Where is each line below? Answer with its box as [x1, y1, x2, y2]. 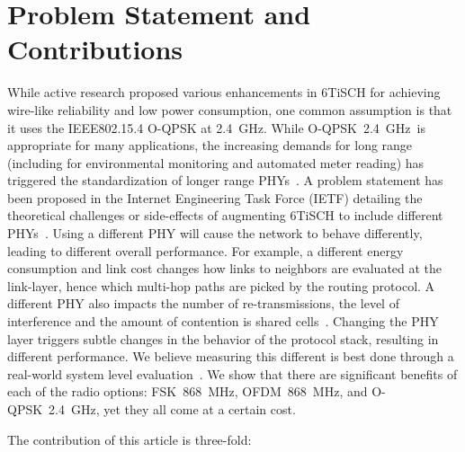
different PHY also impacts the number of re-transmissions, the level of [7, 294, 399, 313]
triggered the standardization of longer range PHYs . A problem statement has [7, 171, 443, 190]
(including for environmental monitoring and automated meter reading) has [7, 153, 425, 172]
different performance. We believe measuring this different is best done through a [7, 347, 454, 366]
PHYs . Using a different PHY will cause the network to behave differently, [7, 224, 423, 243]
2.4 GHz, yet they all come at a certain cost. [49, 400, 296, 418]
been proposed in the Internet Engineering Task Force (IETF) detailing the [7, 188, 423, 207]
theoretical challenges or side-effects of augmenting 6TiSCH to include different [7, 206, 443, 225]
